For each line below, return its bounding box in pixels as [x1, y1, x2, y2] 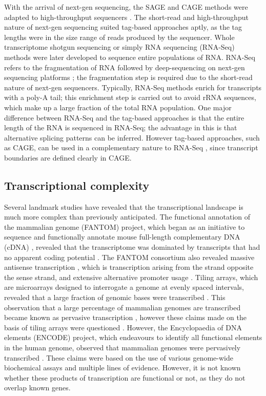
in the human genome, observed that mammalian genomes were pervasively [4, 342, 241, 353]
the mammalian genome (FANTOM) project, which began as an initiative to [4, 221, 245, 232]
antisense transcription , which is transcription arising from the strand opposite [4, 262, 254, 272]
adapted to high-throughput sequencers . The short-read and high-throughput [4, 11, 249, 22]
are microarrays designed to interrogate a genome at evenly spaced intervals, [4, 282, 244, 292]
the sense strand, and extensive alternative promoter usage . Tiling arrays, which [4, 271, 258, 282]
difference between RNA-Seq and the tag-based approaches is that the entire [4, 112, 244, 123]
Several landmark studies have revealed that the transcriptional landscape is [4, 201, 243, 212]
